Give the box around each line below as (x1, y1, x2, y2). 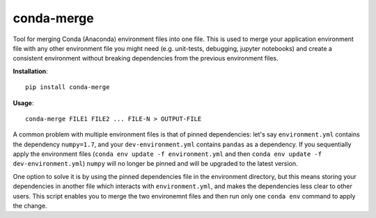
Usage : (13, 98, 34, 107)
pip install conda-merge (25, 84, 110, 91)
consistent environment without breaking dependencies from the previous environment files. (13, 54, 279, 63)
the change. (13, 202, 48, 210)
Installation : (13, 67, 48, 75)
